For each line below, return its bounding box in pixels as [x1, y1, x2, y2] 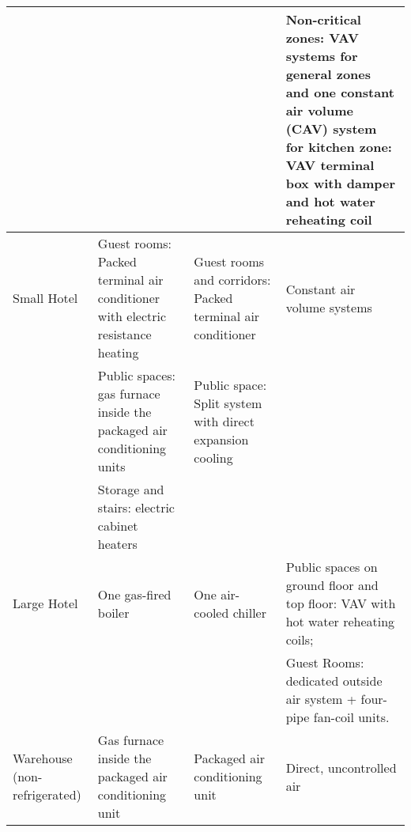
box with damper [285, 174, 396, 192]
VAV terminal [285, 156, 375, 174]
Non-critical [285, 10, 361, 28]
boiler [97, 603, 130, 622]
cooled [194, 603, 229, 622]
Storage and [97, 480, 164, 498]
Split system [194, 393, 262, 412]
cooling [194, 448, 233, 467]
